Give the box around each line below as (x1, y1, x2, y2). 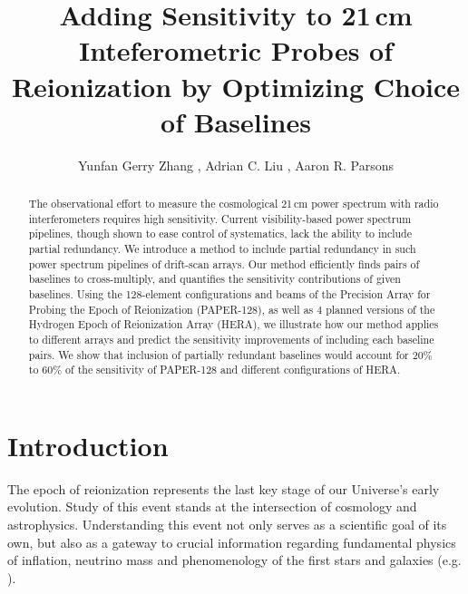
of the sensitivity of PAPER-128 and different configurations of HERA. (65, 362, 401, 377)
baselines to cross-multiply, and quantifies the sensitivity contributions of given (28, 271, 401, 287)
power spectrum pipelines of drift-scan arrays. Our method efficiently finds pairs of (28, 256, 420, 271)
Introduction (7, 426, 169, 463)
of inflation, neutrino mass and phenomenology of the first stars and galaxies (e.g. (7, 550, 462, 570)
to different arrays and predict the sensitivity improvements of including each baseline (28, 331, 434, 346)
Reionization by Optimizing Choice (11, 67, 461, 104)
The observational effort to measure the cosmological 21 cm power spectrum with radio (28, 196, 439, 211)
